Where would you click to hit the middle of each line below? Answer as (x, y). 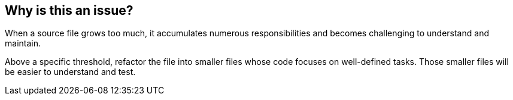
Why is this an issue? (69, 10)
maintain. (23, 43)
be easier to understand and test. (70, 72)
